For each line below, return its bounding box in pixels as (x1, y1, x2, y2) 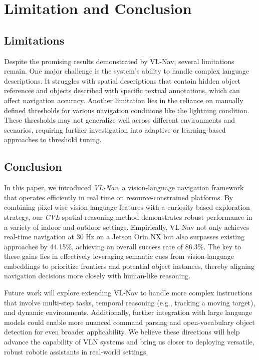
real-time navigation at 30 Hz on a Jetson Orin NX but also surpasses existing (4, 231, 244, 242)
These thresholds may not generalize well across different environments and (4, 115, 235, 125)
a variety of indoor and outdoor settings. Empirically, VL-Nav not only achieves (4, 221, 249, 232)
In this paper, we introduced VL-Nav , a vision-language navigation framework (4, 182, 244, 193)
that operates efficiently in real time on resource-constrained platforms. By (4, 192, 233, 202)
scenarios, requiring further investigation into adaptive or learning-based (4, 124, 226, 135)
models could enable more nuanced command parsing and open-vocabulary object (4, 316, 255, 327)
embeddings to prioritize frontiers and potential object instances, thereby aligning (4, 260, 254, 271)
